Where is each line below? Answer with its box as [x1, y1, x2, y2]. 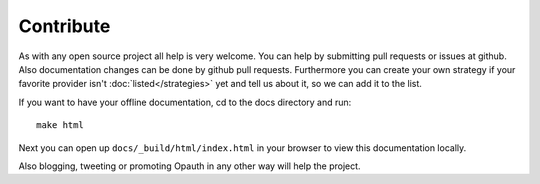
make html [36, 120, 84, 131]
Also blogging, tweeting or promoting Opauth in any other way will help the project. [18, 160, 361, 172]
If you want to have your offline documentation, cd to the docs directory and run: [18, 96, 352, 108]
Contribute [18, 15, 111, 37]
